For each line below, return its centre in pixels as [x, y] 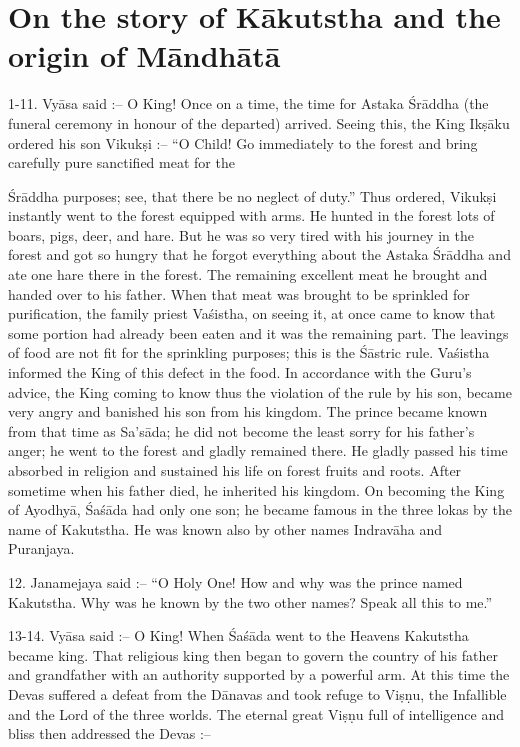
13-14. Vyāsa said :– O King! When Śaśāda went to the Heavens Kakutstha [238, 635]
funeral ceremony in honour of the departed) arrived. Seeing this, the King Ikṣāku [259, 122]
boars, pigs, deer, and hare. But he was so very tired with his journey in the [241, 234]
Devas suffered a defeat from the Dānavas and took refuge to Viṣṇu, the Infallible [257, 693]
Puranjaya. [41, 548]
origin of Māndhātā [144, 55]
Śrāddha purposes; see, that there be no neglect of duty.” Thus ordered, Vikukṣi [252, 195]
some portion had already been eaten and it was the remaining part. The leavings [258, 332]
